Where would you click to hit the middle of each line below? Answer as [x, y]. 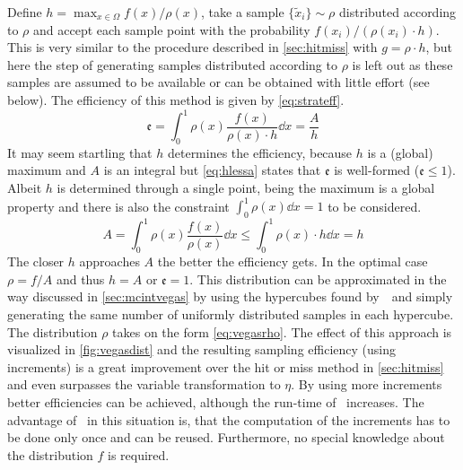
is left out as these [402, 64]
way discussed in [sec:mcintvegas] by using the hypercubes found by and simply [230, 296]
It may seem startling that [80, 152]
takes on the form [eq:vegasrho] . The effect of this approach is [282, 331]
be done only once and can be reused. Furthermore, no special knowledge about [226, 437]
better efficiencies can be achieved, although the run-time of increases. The [216, 401]
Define [25, 12]
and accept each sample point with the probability [172, 29]
